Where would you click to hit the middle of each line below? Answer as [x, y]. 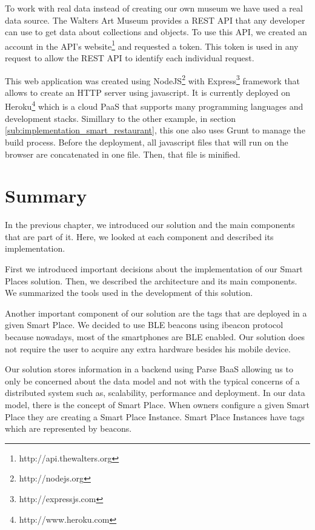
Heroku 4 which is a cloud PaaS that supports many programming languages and [154, 106]
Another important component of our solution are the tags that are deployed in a [156, 313]
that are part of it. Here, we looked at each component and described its [139, 236]
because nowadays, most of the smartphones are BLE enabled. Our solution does [155, 336]
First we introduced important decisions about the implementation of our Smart [154, 269]
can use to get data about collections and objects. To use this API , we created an [156, 32]
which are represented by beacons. [68, 428]
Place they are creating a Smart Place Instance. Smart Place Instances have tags [155, 416]
